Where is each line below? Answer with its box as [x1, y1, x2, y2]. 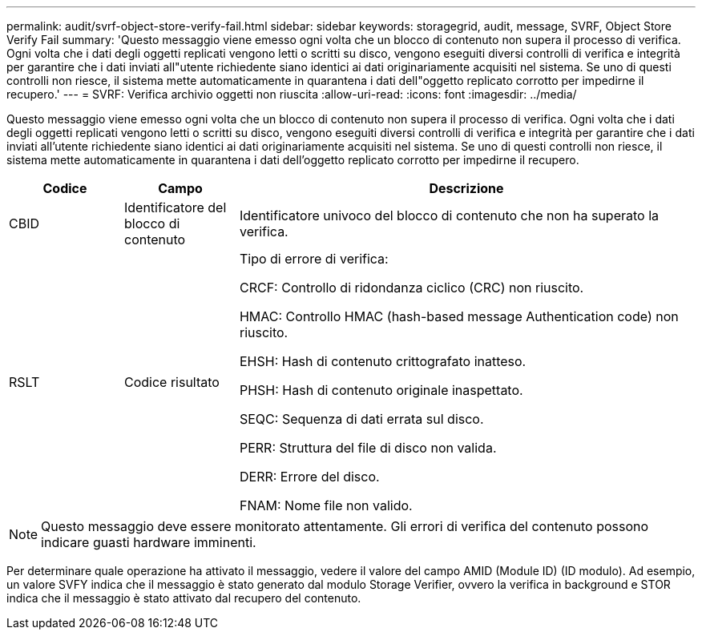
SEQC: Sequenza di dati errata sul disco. [239, 411, 484, 427]
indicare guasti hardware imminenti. [41, 534, 256, 550]
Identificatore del [123, 199, 227, 215]
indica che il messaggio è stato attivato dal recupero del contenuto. [6, 591, 361, 605]
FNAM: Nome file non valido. [239, 497, 413, 513]
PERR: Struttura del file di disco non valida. [239, 440, 497, 456]
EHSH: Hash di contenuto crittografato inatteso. [239, 353, 526, 369]
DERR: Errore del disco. [239, 469, 380, 485]
